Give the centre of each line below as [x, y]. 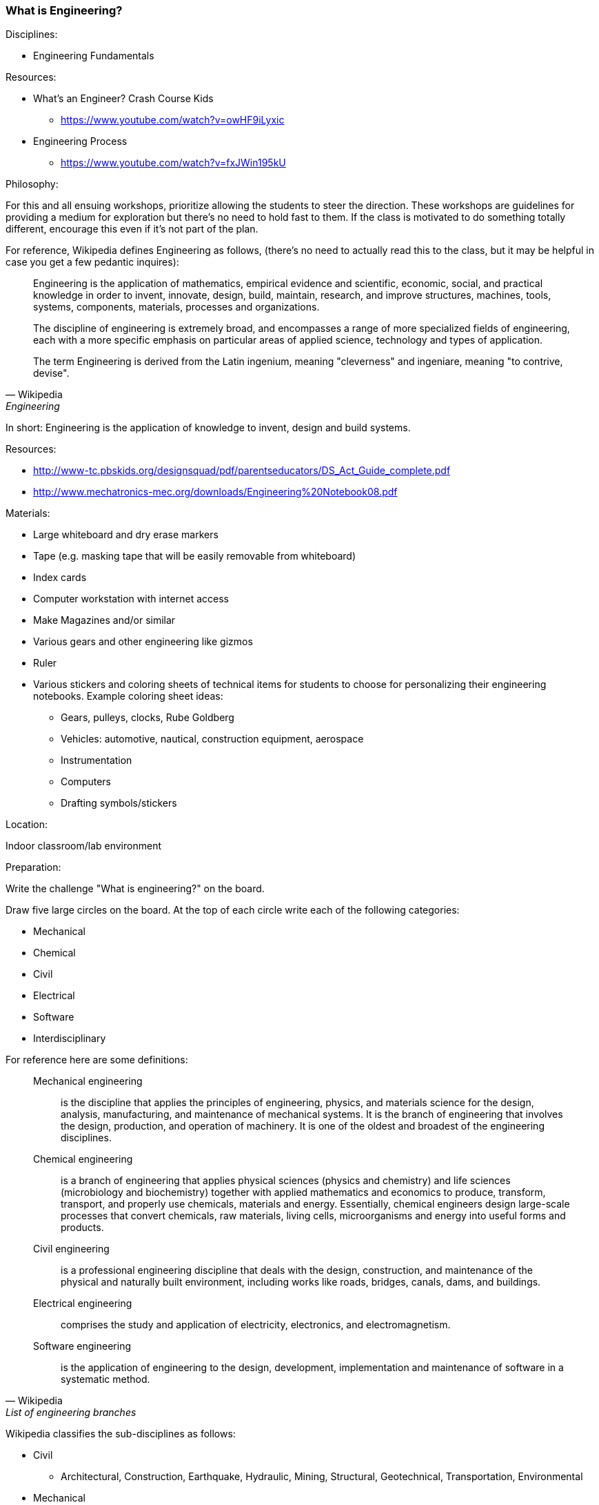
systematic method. [105, 1379]
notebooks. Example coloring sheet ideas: [128, 696]
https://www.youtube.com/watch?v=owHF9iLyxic [173, 120]
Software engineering [82, 1346]
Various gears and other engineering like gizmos [143, 642]
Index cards [60, 578]
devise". [51, 373]
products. [82, 1228]
